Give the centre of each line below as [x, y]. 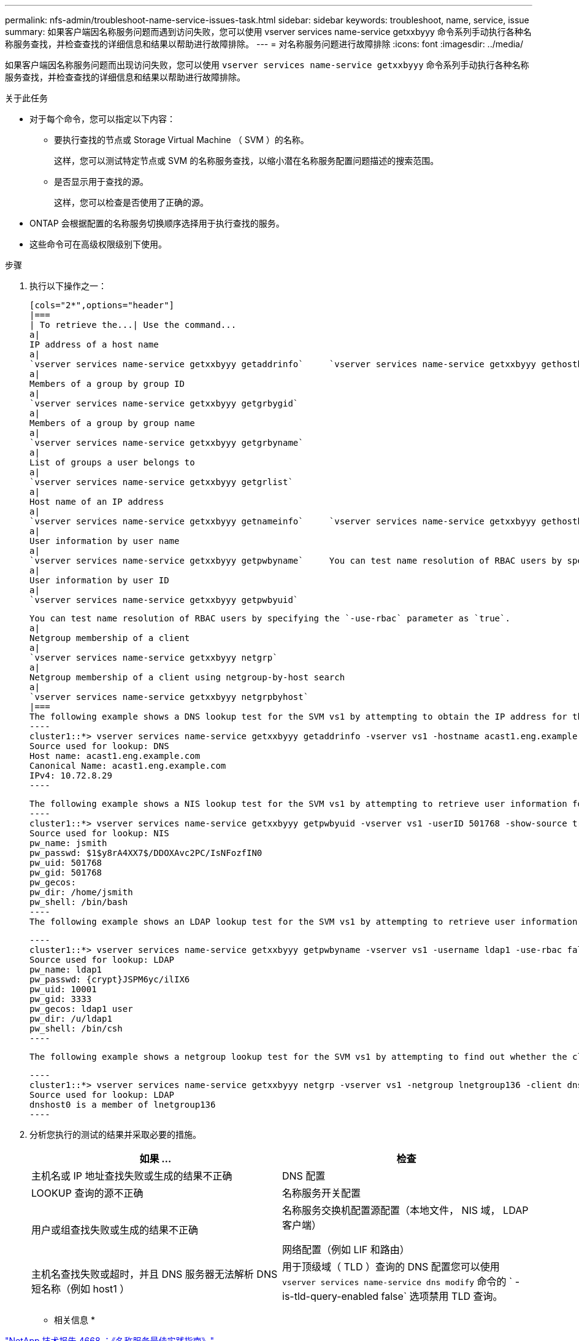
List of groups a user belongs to [112, 462]
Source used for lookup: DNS [99, 746]
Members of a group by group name [112, 423]
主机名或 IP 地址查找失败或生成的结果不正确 [132, 1176]
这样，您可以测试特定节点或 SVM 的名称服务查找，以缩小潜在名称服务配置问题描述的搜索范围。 [247, 161]
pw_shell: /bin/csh [76, 1028]
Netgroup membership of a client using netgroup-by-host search [187, 677]
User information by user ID [99, 580]
